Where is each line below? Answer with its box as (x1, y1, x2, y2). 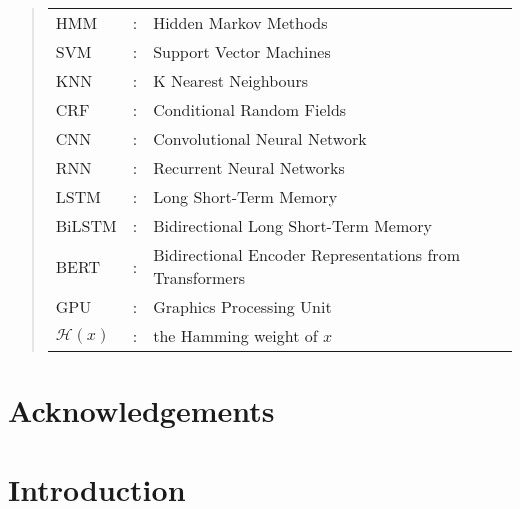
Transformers (153, 266, 246, 289)
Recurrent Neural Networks (153, 156, 345, 179)
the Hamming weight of (153, 324, 318, 347)
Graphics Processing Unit (153, 295, 332, 318)
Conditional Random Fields (153, 98, 347, 121)
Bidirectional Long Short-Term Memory (153, 214, 433, 237)
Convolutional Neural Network (153, 127, 367, 150)
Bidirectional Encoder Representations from (153, 243, 460, 266)
